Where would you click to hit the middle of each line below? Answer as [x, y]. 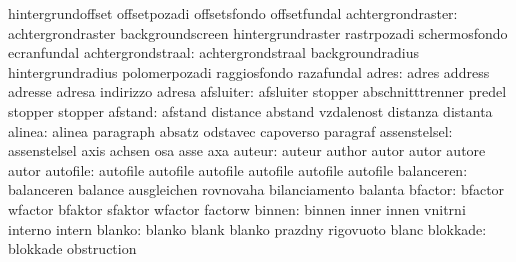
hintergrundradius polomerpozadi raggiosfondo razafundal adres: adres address [249, 71]
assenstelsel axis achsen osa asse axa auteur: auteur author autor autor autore [247, 150]
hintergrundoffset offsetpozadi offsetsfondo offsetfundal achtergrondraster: [233, 13]
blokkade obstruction [72, 248]
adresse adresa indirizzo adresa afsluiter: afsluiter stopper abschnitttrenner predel [257, 91]
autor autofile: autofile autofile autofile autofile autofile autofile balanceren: [238, 169]
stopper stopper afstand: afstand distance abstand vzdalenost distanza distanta [250, 110]
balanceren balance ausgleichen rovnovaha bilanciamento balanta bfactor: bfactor [256, 189]
